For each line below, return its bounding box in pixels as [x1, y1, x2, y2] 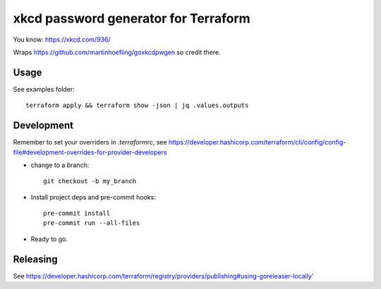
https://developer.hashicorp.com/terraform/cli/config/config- [168, 138, 346, 147]
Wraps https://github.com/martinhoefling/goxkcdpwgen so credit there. [13, 48, 222, 56]
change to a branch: [30, 161, 90, 169]
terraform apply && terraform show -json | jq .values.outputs [25, 102, 249, 109]
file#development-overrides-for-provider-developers [13, 148, 167, 156]
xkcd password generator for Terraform [13, 11, 250, 26]
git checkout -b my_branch [43, 177, 137, 185]
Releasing [13, 253, 58, 265]
